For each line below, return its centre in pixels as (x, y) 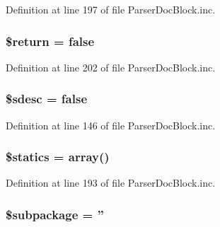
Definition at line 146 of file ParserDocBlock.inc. (111, 125)
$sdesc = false (47, 99)
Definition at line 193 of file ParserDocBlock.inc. (111, 183)
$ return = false (50, 41)
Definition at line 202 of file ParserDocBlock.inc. (111, 67)
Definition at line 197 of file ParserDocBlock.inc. (111, 9)
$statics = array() (58, 157)
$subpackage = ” (55, 214)
